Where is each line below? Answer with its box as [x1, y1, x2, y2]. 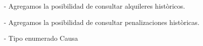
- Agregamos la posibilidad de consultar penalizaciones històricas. [4, 17, 200, 27]
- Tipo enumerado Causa [4, 33, 78, 43]
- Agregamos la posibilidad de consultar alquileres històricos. [4, 1, 185, 11]
